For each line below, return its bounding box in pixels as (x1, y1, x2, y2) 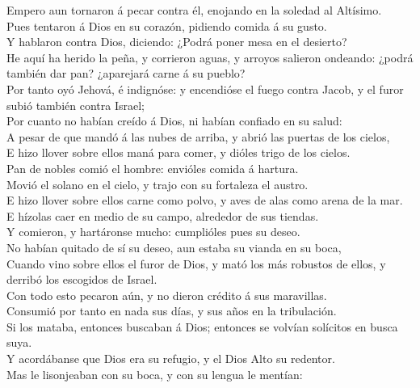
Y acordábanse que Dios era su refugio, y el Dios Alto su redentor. (6, 350, 335, 367)
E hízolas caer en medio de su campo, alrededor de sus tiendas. (6, 207, 319, 224)
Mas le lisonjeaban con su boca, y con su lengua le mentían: (6, 365, 303, 382)
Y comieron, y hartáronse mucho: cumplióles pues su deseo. (6, 223, 300, 240)
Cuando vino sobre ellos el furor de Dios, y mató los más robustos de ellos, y (6, 255, 386, 272)
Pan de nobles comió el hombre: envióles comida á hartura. (6, 159, 299, 176)
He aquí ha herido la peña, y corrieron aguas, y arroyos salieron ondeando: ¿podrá (6, 48, 414, 65)
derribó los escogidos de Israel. (6, 271, 157, 288)
